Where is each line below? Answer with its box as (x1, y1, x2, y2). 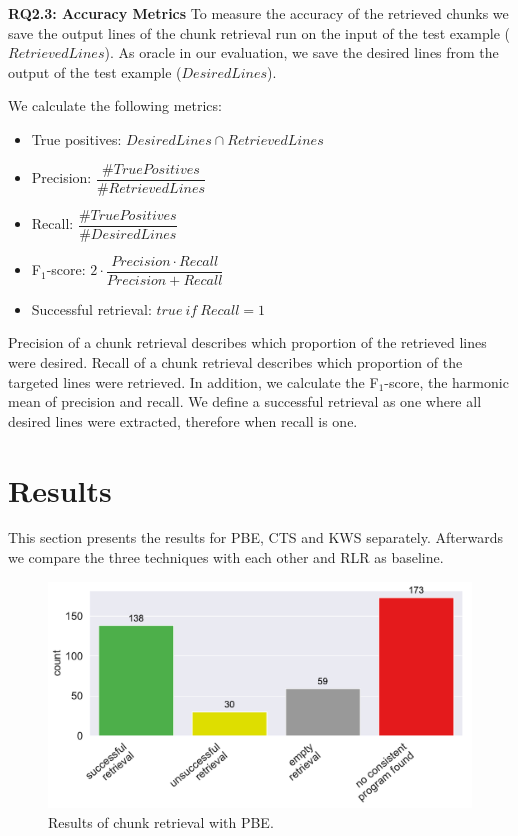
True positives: (31, 128, 122, 149)
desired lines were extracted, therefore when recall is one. (8, 410, 358, 431)
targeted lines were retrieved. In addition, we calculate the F (8, 371, 379, 392)
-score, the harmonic (384, 371, 509, 392)
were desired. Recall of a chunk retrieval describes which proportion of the (8, 351, 463, 372)
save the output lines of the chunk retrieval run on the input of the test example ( (8, 22, 511, 43)
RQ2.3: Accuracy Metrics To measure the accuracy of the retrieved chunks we (8, 3, 509, 23)
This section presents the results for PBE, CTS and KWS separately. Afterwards (8, 527, 503, 548)
